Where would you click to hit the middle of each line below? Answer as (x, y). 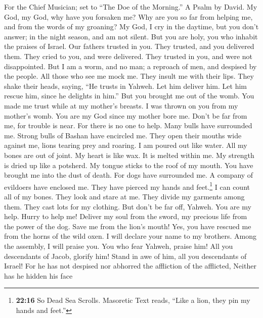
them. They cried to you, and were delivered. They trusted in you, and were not (128, 56)
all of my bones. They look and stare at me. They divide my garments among (124, 196)
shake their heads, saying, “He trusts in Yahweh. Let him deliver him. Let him (125, 86)
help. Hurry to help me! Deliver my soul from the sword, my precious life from (126, 216)
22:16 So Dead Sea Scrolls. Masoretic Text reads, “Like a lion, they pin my (133, 300)
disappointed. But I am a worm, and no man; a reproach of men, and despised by (130, 66)
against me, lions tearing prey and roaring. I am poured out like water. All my (126, 145)
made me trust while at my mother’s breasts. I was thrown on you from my (121, 105)
